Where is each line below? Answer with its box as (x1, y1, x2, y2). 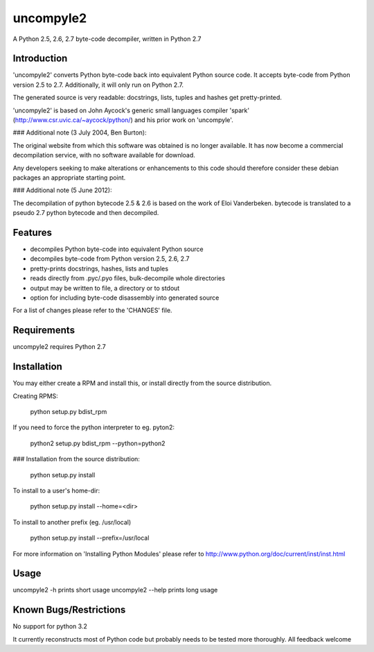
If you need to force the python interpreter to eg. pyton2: (12, 423, 175, 431)
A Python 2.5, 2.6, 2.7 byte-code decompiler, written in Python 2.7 (12, 35, 202, 43)
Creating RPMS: (12, 392, 58, 400)
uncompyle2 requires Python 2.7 (12, 343, 107, 351)
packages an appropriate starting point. (12, 173, 126, 182)
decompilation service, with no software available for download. (12, 151, 195, 160)
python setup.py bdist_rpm (30, 407, 107, 415)
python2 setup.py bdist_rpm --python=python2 (30, 439, 166, 447)
